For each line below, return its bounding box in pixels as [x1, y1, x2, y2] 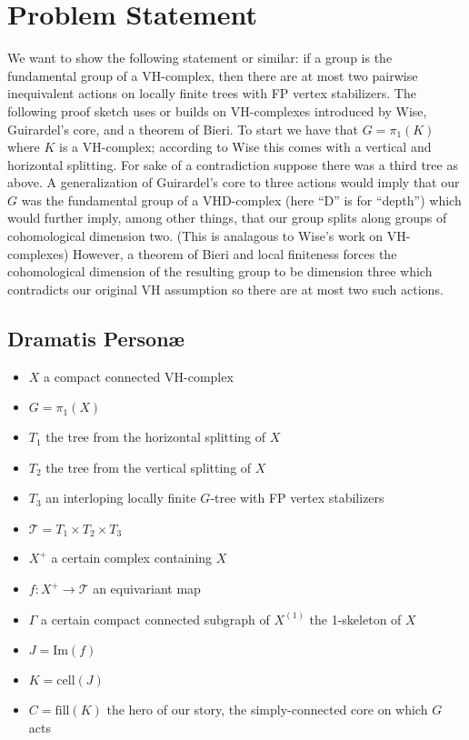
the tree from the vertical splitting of [45, 457, 252, 476]
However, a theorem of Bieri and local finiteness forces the [73, 244, 397, 263]
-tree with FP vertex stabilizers [210, 488, 384, 507]
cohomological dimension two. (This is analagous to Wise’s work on [7, 226, 384, 245]
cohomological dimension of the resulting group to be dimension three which [7, 262, 433, 281]
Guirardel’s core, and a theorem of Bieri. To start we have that [7, 119, 359, 138]
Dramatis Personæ [7, 324, 185, 352]
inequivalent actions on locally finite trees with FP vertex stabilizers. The [7, 84, 416, 103]
